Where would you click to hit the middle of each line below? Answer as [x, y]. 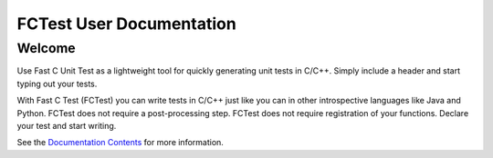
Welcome [47, 48]
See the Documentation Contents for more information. [120, 143]
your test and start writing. [67, 125]
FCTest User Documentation [126, 24]
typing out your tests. [57, 84]
